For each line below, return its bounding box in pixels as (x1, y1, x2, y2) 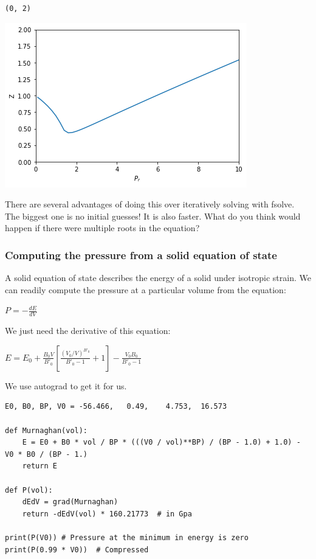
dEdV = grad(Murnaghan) (22, 498, 118, 507)
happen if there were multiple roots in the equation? (5, 221, 200, 234)
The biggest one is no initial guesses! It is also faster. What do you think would (5, 209, 301, 222)
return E (22, 462, 57, 471)
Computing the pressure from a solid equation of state (5, 247, 277, 262)
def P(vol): (5, 485, 53, 495)
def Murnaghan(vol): (5, 426, 88, 435)
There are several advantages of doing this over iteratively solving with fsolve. (5, 198, 295, 210)
